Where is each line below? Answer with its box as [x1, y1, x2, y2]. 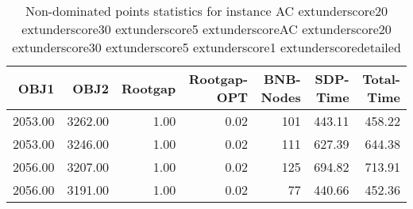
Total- [362, 70, 400, 88]
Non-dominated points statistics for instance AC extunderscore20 [25, 2, 388, 20]
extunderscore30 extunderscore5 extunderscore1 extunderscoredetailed [12, 38, 401, 56]
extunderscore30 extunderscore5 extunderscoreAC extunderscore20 [21, 20, 392, 38]
